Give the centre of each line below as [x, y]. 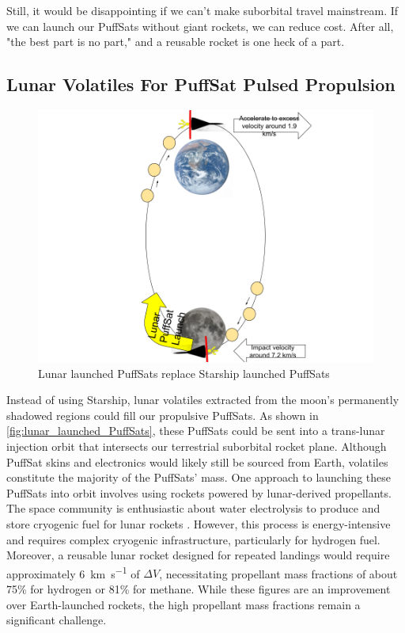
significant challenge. [57, 620]
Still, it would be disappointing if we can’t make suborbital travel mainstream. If [202, 10]
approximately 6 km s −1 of [73, 572]
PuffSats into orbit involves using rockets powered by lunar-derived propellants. [199, 492]
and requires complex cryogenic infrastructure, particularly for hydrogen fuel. [193, 539]
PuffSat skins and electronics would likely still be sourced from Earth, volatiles [197, 461]
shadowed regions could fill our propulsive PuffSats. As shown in [163, 415]
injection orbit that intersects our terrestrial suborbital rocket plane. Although [197, 446]
